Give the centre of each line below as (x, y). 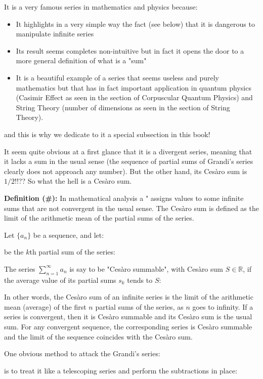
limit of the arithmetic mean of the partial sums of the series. (99, 218)
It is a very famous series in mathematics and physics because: (101, 7)
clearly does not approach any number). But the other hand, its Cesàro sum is (126, 171)
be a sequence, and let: (69, 235)
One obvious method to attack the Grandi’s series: (82, 353)
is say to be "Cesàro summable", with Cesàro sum (146, 268)
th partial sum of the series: (72, 252)
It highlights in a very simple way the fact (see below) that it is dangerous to (135, 24)
